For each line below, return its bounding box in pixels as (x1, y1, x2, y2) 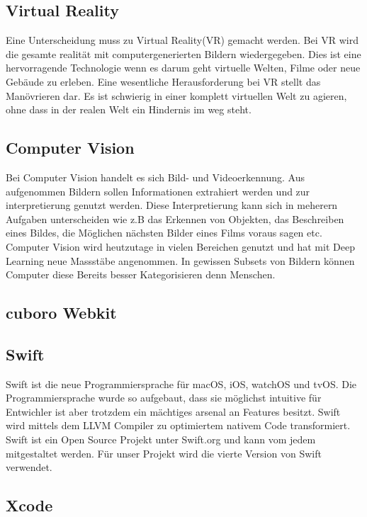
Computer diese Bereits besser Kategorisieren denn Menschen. (6, 267, 276, 282)
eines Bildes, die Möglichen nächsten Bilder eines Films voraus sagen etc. (6, 225, 322, 240)
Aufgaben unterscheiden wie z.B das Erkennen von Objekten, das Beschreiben (6, 211, 344, 226)
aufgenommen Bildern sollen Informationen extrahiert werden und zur (6, 183, 310, 198)
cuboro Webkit (6, 302, 117, 324)
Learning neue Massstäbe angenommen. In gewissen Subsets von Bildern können (6, 253, 355, 268)
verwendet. (6, 460, 52, 475)
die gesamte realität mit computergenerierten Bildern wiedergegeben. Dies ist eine (6, 46, 361, 61)
